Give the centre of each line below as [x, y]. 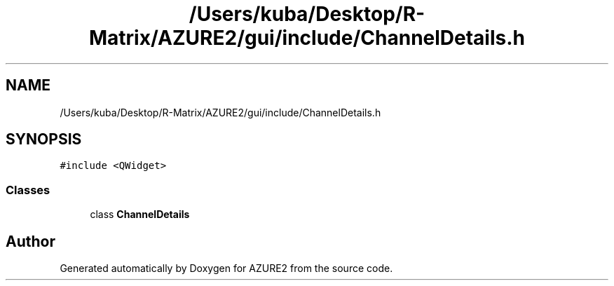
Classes [28, 190]
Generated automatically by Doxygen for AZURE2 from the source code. [226, 268]
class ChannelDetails [140, 214]
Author [30, 241]
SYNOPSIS [44, 139]
